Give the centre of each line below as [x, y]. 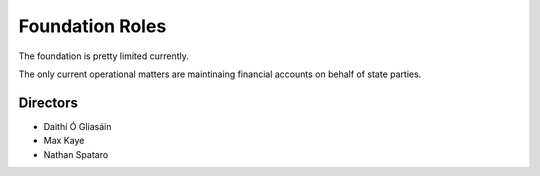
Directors [48, 102]
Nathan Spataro [76, 154]
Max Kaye [64, 141]
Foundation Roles [92, 26]
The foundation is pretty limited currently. [103, 56]
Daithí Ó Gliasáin [77, 126]
